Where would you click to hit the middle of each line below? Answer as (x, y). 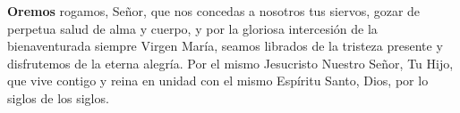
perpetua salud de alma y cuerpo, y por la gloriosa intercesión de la (192, 28)
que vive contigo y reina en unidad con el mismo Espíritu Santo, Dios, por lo (218, 81)
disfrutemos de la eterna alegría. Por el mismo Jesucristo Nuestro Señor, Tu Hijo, (230, 63)
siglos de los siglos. (58, 97)
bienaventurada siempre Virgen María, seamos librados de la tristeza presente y (225, 46)
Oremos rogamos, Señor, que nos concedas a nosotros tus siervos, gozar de (214, 11)
